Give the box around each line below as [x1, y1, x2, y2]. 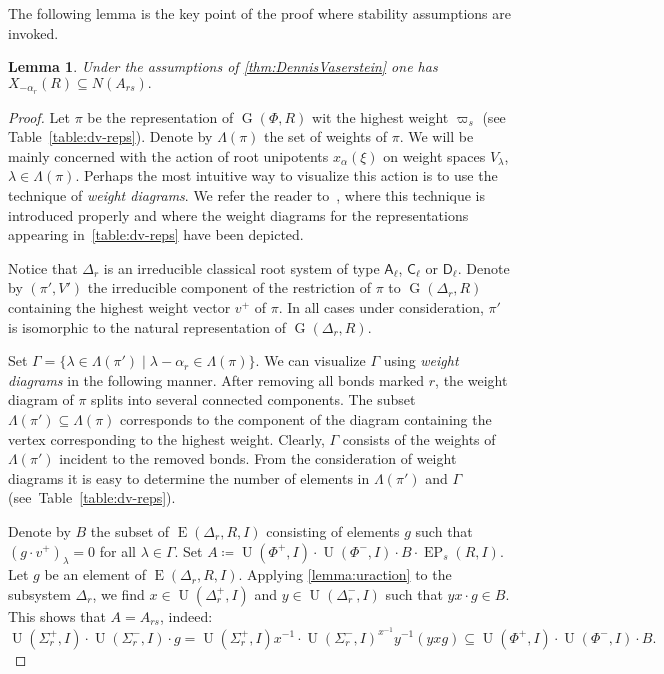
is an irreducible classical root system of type [103, 257, 380, 278]
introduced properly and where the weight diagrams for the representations [8, 204, 469, 225]
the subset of [90, 520, 170, 541]
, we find [92, 583, 145, 604]
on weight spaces [383, 145, 486, 166]
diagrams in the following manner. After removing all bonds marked [8, 369, 425, 390]
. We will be [399, 126, 474, 147]
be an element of [44, 564, 146, 585]
